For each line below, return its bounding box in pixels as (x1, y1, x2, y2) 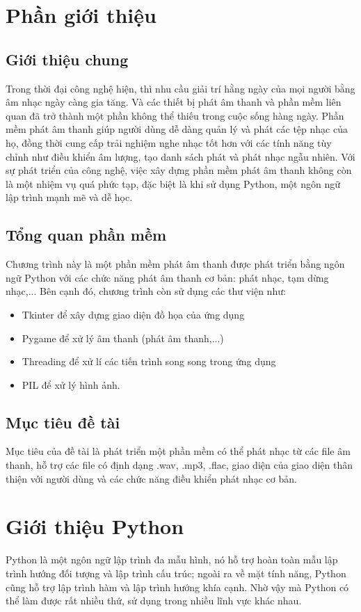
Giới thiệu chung (6, 48, 129, 70)
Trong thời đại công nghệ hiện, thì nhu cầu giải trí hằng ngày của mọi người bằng (6, 81, 355, 95)
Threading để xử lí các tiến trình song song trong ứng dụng (22, 354, 276, 369)
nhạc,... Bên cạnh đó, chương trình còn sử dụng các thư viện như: (6, 284, 286, 298)
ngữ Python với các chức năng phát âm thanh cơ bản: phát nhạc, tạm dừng (6, 270, 329, 284)
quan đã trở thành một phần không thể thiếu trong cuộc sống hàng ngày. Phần (6, 108, 344, 122)
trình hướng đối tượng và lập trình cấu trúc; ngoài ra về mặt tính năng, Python (6, 565, 346, 580)
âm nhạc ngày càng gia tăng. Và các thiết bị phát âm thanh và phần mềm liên (6, 95, 342, 109)
